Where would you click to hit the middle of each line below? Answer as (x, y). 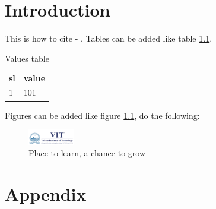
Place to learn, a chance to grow (87, 153)
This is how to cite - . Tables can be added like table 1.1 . (109, 38)
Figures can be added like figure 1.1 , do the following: (102, 115)
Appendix (46, 194)
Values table (27, 58)
